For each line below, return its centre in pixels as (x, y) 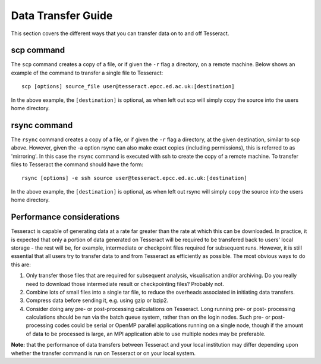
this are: (21, 265)
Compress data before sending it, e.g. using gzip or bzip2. (97, 300)
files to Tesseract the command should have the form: (77, 164)
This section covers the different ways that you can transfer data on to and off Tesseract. (120, 33)
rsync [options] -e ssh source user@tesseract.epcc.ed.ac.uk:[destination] (134, 178)
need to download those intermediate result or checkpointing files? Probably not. (125, 284)
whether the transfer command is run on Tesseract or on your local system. (103, 353)
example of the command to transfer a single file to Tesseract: (87, 73)
